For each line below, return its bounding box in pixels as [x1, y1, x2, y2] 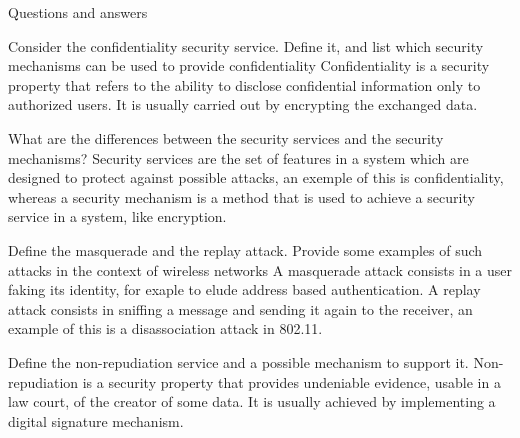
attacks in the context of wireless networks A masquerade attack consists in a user [8, 259, 512, 280]
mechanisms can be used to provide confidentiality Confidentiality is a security [8, 55, 490, 76]
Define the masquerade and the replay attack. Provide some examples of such [8, 239, 483, 260]
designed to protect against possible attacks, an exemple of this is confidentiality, [8, 167, 504, 188]
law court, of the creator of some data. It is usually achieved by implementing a [8, 391, 496, 412]
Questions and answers [8, 2, 148, 22]
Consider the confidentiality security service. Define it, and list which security [8, 35, 484, 56]
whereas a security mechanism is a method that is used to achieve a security [8, 186, 475, 207]
